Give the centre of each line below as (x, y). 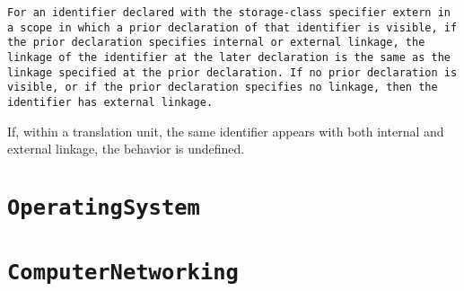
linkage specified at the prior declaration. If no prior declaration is (232, 72)
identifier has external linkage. (110, 102)
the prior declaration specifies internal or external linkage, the (216, 43)
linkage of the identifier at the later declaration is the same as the (229, 57)
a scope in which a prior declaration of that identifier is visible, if (232, 27)
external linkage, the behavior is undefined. (126, 149)
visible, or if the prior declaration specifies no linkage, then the (223, 88)
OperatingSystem (104, 207)
